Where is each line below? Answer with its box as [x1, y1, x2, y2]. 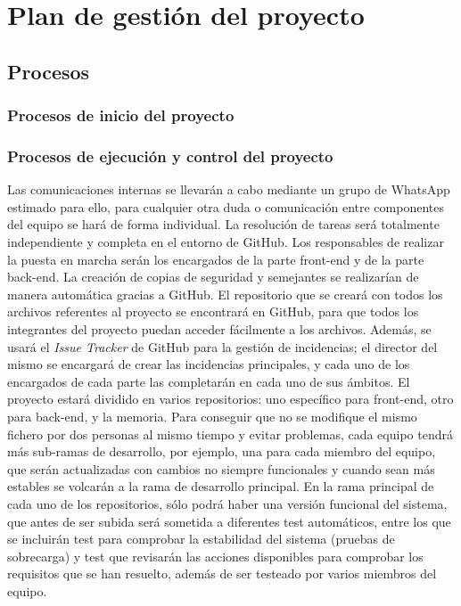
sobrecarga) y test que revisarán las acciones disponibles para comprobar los [7, 546, 424, 565]
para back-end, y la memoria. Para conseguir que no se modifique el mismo [7, 406, 417, 425]
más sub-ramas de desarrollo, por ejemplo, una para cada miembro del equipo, [7, 442, 436, 461]
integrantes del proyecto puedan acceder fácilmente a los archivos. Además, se [7, 319, 432, 338]
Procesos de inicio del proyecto [7, 104, 235, 127]
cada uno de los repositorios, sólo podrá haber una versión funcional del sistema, [7, 494, 448, 512]
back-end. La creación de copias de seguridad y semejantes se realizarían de [7, 267, 419, 286]
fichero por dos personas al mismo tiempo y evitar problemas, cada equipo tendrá [7, 424, 453, 443]
